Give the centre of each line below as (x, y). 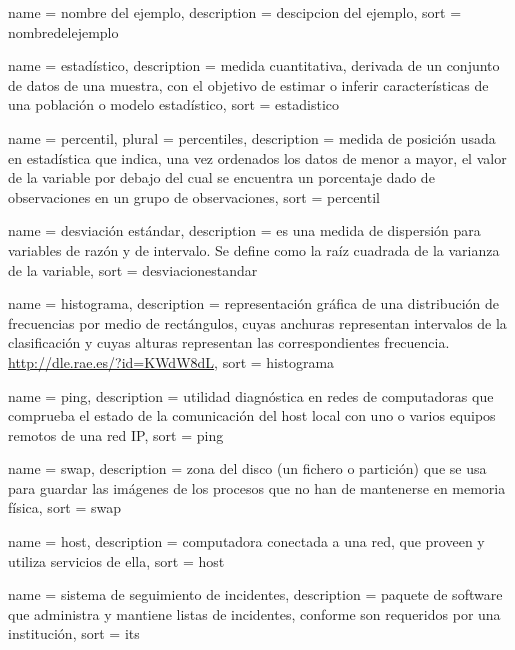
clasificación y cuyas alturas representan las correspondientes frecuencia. (229, 342)
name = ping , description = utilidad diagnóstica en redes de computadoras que (251, 395)
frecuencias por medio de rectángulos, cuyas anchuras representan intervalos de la (257, 322)
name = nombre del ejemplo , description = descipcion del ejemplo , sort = (235, 12)
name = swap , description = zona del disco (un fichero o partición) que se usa (247, 468)
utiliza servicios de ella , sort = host (116, 560)
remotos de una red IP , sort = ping (116, 434)
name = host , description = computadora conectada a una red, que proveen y (246, 541)
